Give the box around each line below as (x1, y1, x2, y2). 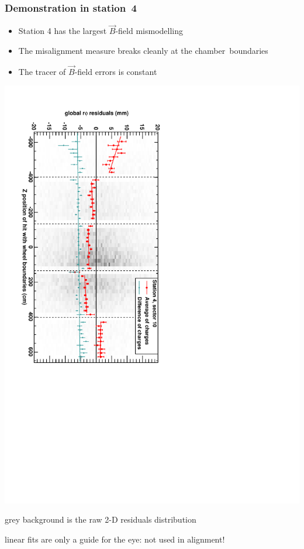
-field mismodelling (115, 25, 183, 37)
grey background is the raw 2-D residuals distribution (5, 513, 196, 526)
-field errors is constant (74, 65, 157, 77)
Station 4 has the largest (18, 25, 107, 37)
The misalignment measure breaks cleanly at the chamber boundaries (18, 44, 268, 57)
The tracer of (18, 65, 66, 77)
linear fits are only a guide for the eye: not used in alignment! (5, 533, 225, 545)
